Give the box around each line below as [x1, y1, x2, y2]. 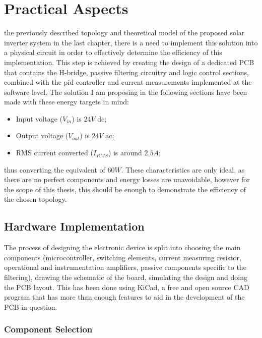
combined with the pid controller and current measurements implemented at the [4, 77, 252, 87]
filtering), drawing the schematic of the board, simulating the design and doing [4, 272, 247, 283]
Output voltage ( [16, 130, 69, 141]
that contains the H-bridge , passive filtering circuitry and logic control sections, [4, 67, 249, 77]
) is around [108, 147, 142, 158]
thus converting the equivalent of [4, 164, 105, 175]
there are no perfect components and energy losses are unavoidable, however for [4, 174, 250, 185]
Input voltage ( [16, 113, 62, 124]
